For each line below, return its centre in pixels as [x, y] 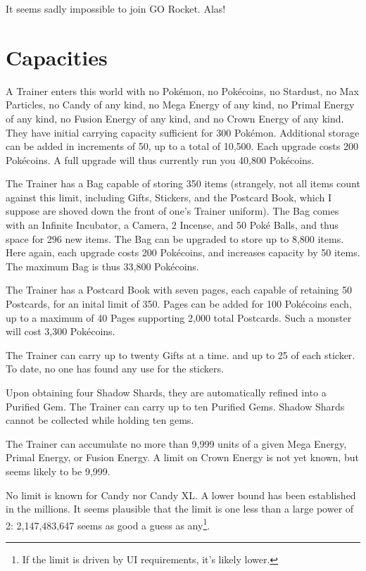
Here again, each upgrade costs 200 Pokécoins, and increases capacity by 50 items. [183, 252]
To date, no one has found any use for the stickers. [115, 369]
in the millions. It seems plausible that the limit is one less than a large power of [180, 509]
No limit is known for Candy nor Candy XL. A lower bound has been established [181, 495]
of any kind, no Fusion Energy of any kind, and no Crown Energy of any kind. [175, 118]
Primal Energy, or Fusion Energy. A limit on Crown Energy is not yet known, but [182, 457]
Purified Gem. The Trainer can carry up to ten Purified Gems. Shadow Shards [175, 406]
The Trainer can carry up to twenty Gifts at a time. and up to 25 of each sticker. [181, 354]
